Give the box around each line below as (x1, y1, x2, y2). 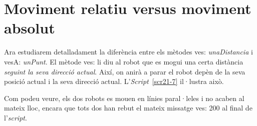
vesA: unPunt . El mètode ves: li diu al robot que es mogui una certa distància (4, 56, 243, 66)
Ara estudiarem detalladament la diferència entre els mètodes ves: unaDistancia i (4, 46, 253, 57)
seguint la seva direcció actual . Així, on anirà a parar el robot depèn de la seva (4, 66, 245, 76)
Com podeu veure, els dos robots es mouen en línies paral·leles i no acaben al (4, 92, 244, 103)
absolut (4, 17, 55, 38)
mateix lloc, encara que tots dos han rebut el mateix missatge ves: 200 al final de (4, 102, 252, 113)
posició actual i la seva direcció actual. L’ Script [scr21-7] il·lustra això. (4, 76, 224, 86)
